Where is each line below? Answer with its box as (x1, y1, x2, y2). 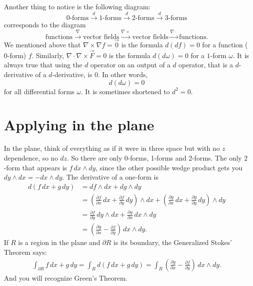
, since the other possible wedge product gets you (96, 162, 243, 172)
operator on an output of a (90, 60, 171, 70)
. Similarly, (32, 50, 64, 60)
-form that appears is (4, 162, 67, 172)
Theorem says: (4, 247, 47, 257)
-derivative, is (52, 69, 93, 79)
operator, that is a (178, 60, 234, 70)
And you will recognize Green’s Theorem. (4, 272, 128, 283)
